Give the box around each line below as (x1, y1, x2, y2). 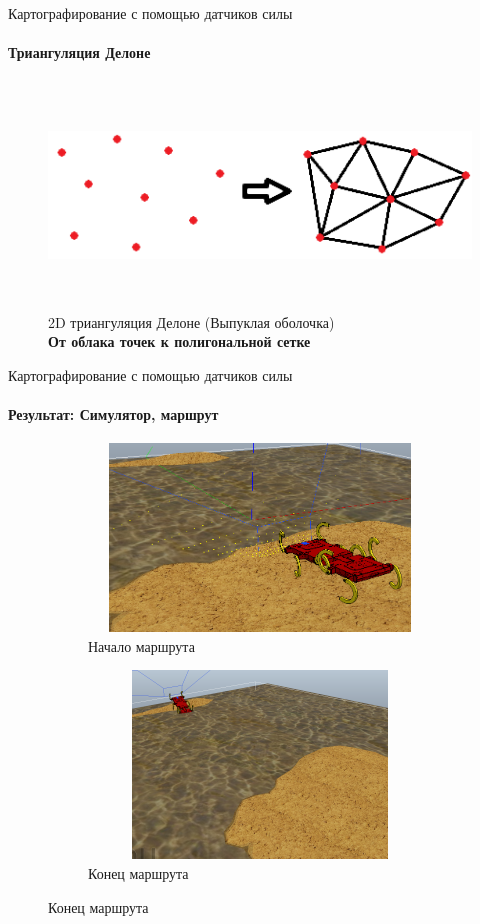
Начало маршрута (88, 635, 195, 656)
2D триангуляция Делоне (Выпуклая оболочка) (48, 311, 335, 332)
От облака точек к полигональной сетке (48, 331, 311, 352)
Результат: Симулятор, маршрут (8, 404, 219, 425)
